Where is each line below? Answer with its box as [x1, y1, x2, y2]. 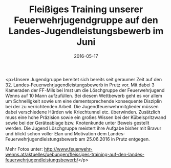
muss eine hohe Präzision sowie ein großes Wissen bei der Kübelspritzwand [5, 114, 166, 121]
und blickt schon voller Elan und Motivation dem [5, 130, 107, 136]
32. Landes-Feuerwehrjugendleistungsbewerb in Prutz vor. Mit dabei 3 [5, 82, 155, 88]
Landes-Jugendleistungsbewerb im [8, 26, 164, 37]
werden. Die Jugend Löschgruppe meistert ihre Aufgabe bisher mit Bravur [5, 125, 162, 131]
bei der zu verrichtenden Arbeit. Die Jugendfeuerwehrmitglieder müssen [5, 103, 159, 109]
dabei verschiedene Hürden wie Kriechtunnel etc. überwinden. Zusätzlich [5, 109, 160, 115]
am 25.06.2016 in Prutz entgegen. [78, 136, 150, 142]
